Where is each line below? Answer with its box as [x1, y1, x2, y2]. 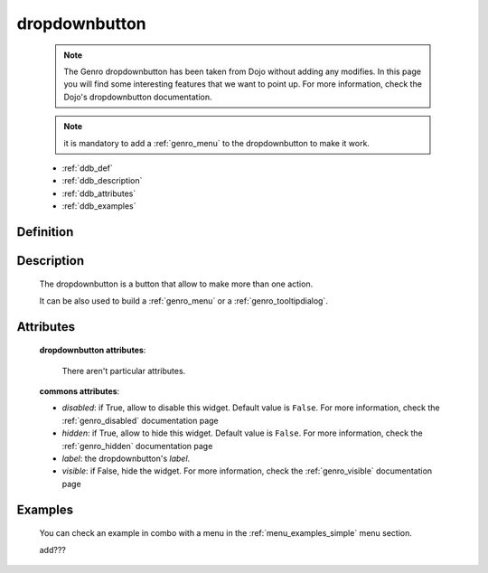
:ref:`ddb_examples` [61, 201, 136, 211]
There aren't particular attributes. [61, 365, 186, 376]
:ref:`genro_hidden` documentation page [61, 440, 213, 451]
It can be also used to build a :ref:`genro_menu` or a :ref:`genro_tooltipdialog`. [39, 295, 329, 306]
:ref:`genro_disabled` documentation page [61, 415, 219, 426]
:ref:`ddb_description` [61, 175, 143, 186]
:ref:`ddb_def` [61, 163, 113, 174]
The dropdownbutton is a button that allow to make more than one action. [39, 278, 314, 289]
